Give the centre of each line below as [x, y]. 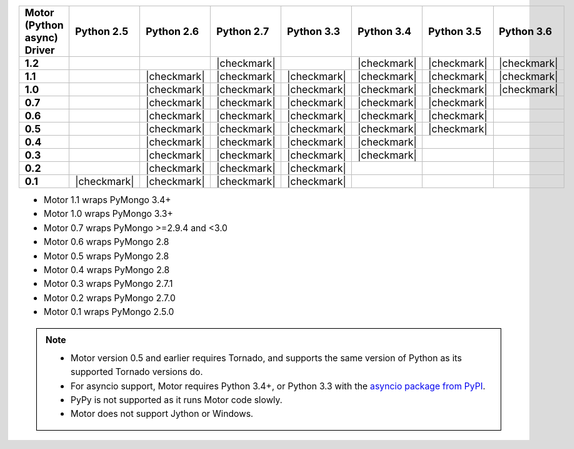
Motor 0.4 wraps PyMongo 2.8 [106, 269]
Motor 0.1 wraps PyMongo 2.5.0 [109, 312]
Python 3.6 [525, 31]
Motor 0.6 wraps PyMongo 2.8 [106, 242]
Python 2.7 [243, 31]
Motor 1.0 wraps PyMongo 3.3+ [108, 214]
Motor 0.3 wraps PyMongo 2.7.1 [108, 284]
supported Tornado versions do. [137, 372]
